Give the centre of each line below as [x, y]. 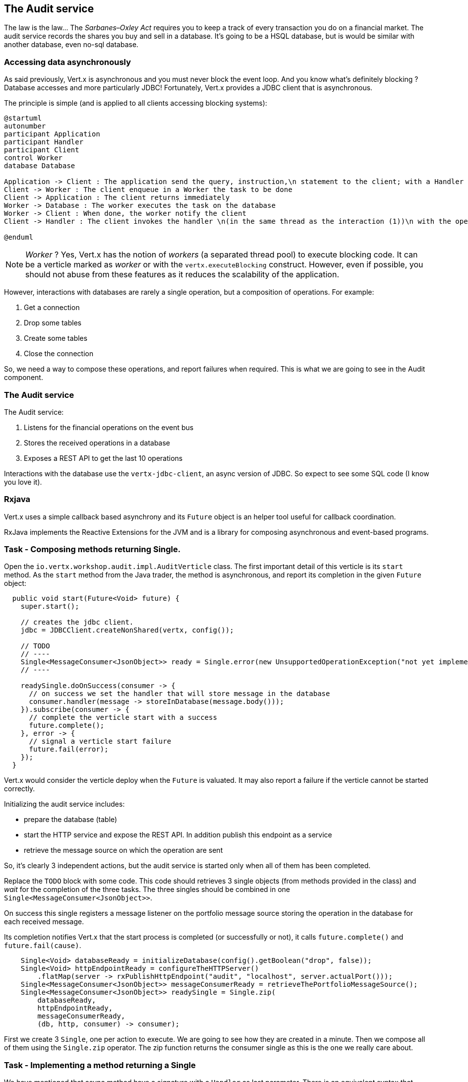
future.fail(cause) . [43, 946]
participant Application [52, 134]
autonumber [25, 126]
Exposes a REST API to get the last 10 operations [103, 458]
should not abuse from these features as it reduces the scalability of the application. [182, 275]
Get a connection [52, 308]
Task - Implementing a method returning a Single [100, 1065]
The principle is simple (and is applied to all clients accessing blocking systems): [136, 103]
